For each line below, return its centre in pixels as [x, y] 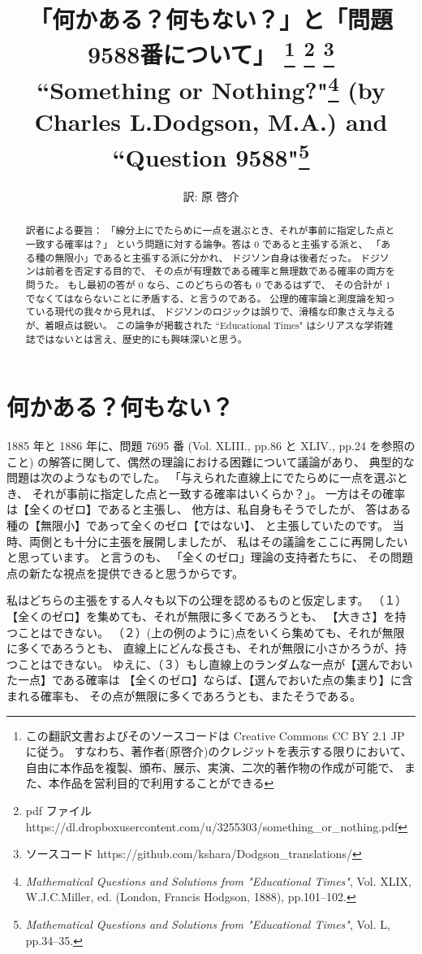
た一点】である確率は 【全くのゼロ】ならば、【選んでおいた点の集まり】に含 [210, 680]
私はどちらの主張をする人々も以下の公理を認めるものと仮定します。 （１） [207, 600]
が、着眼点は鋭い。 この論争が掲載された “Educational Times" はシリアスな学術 [205, 325]
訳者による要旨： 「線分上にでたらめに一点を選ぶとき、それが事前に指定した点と [210, 230]
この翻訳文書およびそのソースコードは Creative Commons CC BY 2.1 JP [215, 735]
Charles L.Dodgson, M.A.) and [211, 121]
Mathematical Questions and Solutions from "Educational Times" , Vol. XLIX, [219, 880]
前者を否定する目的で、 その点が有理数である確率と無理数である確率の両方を [220, 271]
